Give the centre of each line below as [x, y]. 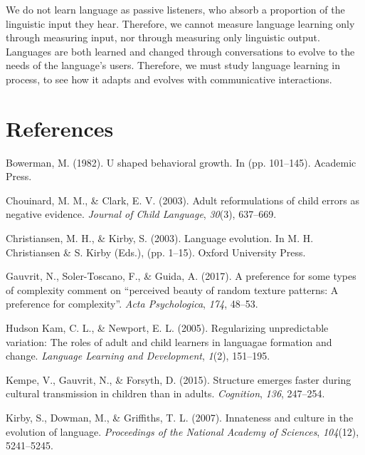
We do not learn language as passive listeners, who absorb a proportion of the [175, 9]
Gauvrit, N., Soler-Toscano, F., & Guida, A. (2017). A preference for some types [181, 276]
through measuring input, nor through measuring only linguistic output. [163, 37]
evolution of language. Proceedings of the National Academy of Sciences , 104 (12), [182, 431]
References [60, 128]
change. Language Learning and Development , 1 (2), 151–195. [138, 356]
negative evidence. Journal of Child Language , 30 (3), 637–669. [141, 214]
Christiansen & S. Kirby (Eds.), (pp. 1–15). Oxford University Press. [156, 252]
